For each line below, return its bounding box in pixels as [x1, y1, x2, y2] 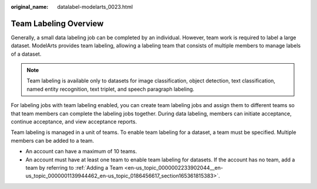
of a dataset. [11, 50, 42, 57]
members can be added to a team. [11, 137, 95, 144]
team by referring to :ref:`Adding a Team [25, 164, 123, 171]
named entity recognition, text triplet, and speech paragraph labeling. [26, 85, 195, 92]
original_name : [11, 4, 49, 10]
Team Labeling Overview [11, 18, 104, 29]
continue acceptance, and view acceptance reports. [11, 118, 137, 125]
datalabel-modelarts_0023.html [57, 4, 133, 10]
